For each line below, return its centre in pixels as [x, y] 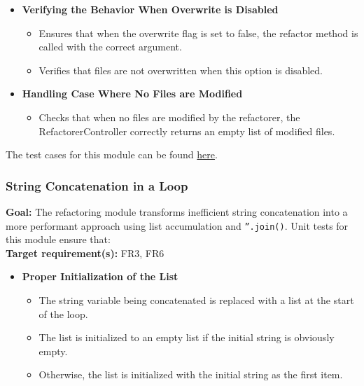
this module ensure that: [58, 239]
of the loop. [63, 313]
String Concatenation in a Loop [97, 185]
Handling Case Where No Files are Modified [132, 94]
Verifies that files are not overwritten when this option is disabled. [181, 70]
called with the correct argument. [110, 47]
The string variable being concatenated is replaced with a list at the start [196, 300]
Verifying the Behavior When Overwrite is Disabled [150, 9]
